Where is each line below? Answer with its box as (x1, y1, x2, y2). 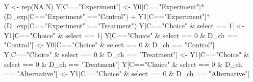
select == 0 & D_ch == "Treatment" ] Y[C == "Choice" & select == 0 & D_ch (4, 59, 242, 69)
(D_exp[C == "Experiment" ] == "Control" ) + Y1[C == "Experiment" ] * (4, 11, 210, 21)
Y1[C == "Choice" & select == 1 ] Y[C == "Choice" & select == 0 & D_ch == (4, 30, 238, 40)
